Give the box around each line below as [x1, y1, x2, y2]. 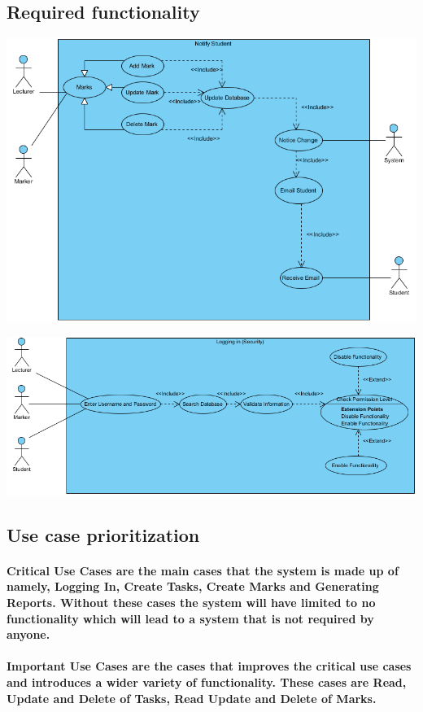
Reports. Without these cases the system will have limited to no [7, 593, 376, 610]
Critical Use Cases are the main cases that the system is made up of [7, 561, 399, 579]
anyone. [7, 626, 50, 643]
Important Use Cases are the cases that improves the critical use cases [7, 657, 412, 675]
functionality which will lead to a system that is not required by [7, 609, 374, 627]
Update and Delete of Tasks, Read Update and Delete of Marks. [7, 689, 377, 706]
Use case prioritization [7, 522, 200, 547]
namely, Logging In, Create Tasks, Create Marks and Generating [7, 578, 379, 595]
